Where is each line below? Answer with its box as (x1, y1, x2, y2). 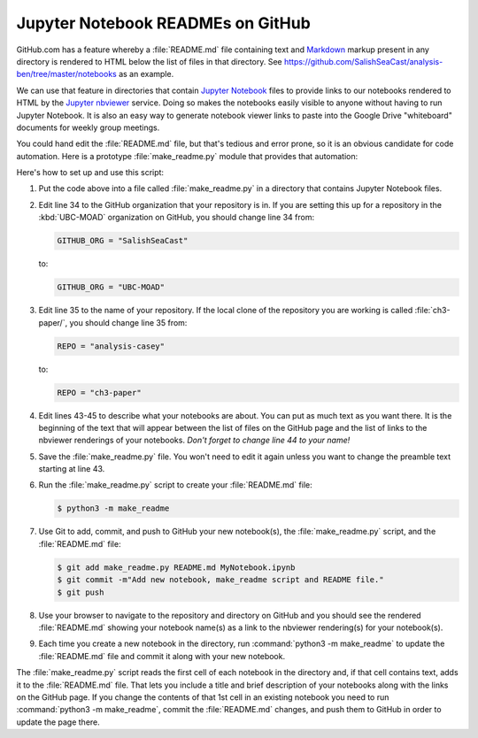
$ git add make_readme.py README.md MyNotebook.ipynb (57, 562, 296, 573)
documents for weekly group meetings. (16, 122, 160, 133)
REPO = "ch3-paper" (57, 388, 142, 397)
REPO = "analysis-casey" (57, 341, 166, 351)
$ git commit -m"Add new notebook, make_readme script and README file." (57, 575, 384, 585)
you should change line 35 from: (69, 317, 188, 327)
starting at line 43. (38, 464, 105, 474)
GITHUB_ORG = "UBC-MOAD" (57, 282, 166, 292)
